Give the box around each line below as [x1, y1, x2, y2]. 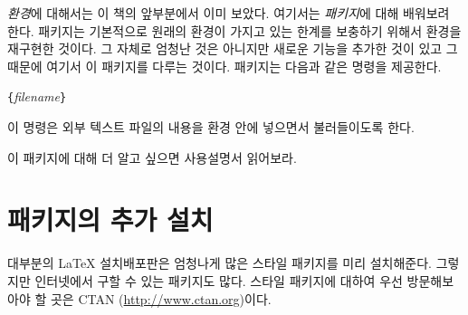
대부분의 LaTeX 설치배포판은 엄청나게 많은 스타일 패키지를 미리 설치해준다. [7, 253, 432, 272]
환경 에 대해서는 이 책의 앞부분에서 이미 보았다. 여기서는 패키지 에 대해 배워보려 [7, 4, 450, 22]
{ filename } [7, 87, 67, 106]
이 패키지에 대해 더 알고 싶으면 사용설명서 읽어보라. [7, 148, 297, 167]
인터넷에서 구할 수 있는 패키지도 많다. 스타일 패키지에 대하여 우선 [34, 271, 403, 290]
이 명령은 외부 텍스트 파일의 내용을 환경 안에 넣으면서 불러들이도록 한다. [7, 118, 415, 137]
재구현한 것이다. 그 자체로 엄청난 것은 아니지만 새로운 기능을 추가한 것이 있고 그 [7, 39, 458, 58]
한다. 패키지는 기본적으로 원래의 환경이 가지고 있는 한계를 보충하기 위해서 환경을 [7, 21, 462, 40]
